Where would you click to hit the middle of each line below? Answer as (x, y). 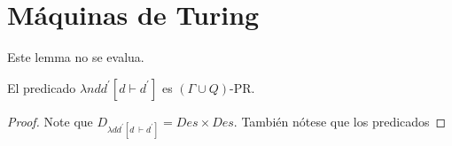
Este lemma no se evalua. (76, 57)
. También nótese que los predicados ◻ (340, 121)
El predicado (42, 87)
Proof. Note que (50, 121)
